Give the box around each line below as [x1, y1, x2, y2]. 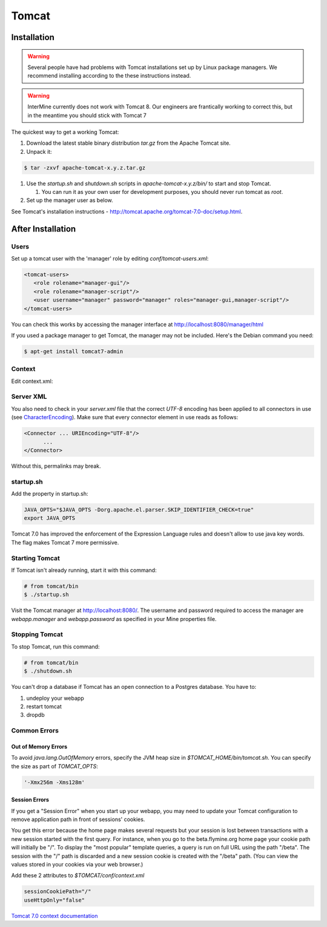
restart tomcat [26, 703, 62, 710]
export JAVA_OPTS [24, 515, 76, 522]
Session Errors [11, 796, 50, 803]
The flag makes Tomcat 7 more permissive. [11, 539, 119, 546]
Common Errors [11, 726, 59, 735]
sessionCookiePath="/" [24, 888, 91, 895]
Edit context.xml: [11, 377, 53, 385]
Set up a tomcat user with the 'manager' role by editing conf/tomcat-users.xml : [11, 254, 209, 262]
